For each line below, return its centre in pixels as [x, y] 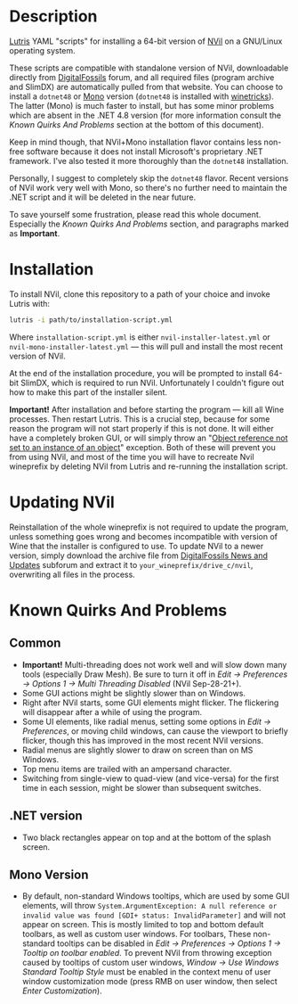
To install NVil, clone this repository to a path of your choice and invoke [140, 294]
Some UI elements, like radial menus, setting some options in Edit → [146, 721]
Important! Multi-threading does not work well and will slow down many [154, 664]
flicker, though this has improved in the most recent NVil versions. [143, 740]
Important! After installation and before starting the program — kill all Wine [147, 409]
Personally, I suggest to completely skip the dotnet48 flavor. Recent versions [149, 178]
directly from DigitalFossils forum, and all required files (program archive [142, 77]
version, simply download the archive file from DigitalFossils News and [139, 555]
